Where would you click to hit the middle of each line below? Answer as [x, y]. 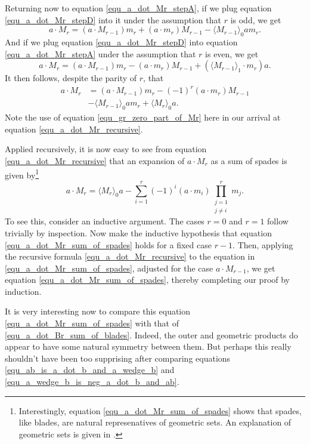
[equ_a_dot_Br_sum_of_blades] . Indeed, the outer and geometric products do [151, 334]
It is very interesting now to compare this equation [98, 311]
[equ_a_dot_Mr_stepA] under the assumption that [100, 53]
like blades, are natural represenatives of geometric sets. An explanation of [155, 422]
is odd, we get [256, 19]
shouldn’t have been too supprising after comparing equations [118, 358]
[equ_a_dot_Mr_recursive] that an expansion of [95, 160]
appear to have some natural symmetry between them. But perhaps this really [148, 346]
